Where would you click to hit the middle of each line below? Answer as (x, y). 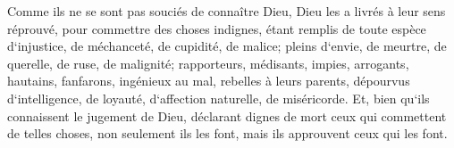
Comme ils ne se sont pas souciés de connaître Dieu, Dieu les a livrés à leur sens (227, 11)
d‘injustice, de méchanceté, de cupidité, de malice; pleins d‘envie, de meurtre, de (227, 46)
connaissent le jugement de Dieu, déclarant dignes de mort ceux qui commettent (227, 115)
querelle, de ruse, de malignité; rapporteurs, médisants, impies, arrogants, (208, 63)
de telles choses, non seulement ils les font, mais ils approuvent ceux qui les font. (227, 133)
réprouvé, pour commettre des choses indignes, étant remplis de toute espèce (217, 28)
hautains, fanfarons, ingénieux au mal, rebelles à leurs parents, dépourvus (209, 81)
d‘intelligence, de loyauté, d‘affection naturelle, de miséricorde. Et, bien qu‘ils (219, 98)
